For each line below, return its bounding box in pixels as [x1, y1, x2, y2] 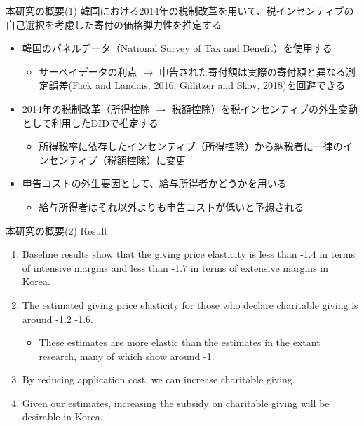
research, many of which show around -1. [39, 348, 215, 363]
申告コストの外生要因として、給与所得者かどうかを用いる [22, 176, 287, 191]
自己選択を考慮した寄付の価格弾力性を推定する [6, 17, 222, 32]
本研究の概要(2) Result [6, 223, 108, 238]
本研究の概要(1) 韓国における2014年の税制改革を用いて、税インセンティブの [6, 4, 354, 18]
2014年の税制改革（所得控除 [22, 101, 150, 116]
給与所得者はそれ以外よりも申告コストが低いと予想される [39, 199, 304, 214]
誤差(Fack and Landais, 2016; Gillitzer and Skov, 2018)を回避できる [48, 78, 346, 92]
